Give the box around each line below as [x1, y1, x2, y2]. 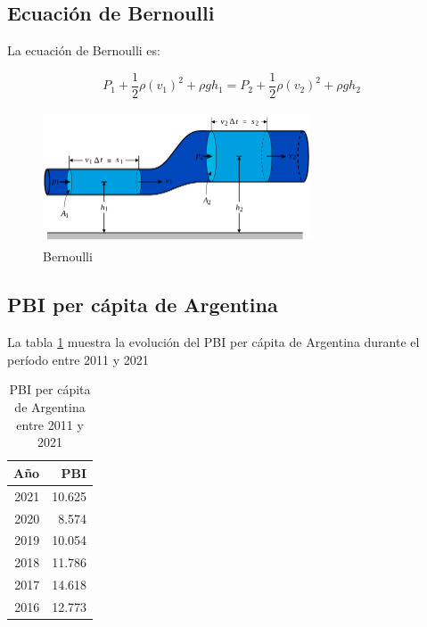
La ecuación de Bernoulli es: [7, 41, 160, 60]
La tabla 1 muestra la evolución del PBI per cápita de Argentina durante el [7, 333, 420, 351]
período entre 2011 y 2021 [7, 350, 149, 368]
